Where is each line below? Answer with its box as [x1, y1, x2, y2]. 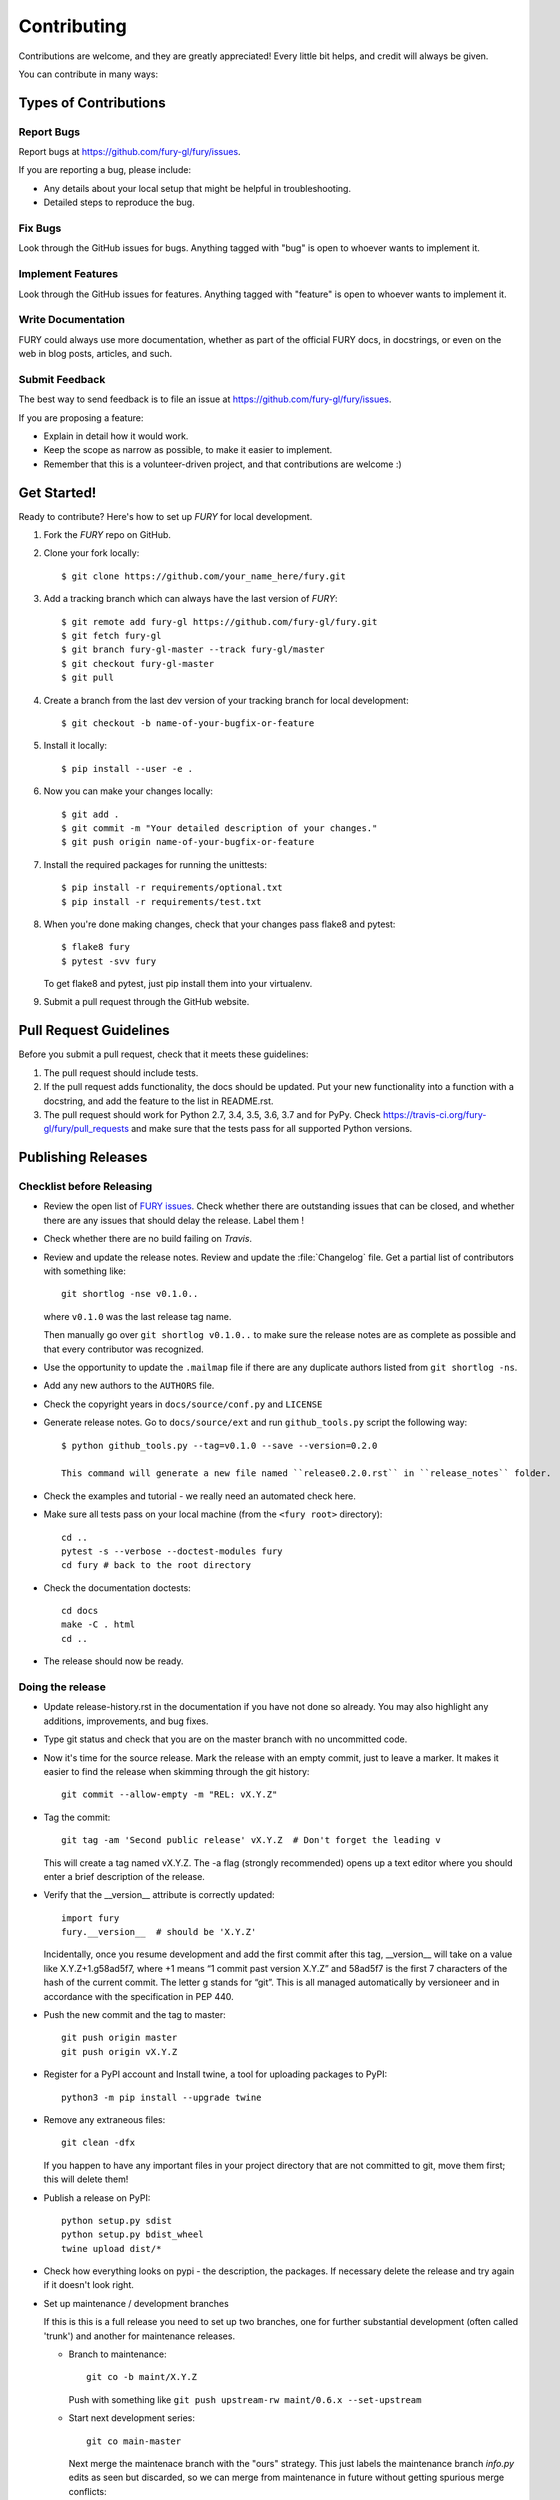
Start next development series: [68, 2412, 195, 2424]
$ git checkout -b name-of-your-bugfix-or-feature [61, 717, 315, 729]
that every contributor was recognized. [43, 1343, 204, 1355]
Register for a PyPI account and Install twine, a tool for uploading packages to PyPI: [43, 2068, 388, 2080]
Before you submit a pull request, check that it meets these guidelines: [18, 1048, 309, 1060]
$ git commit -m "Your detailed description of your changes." [61, 822, 378, 834]
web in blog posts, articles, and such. [18, 348, 173, 360]
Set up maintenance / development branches [43, 2297, 229, 2309]
